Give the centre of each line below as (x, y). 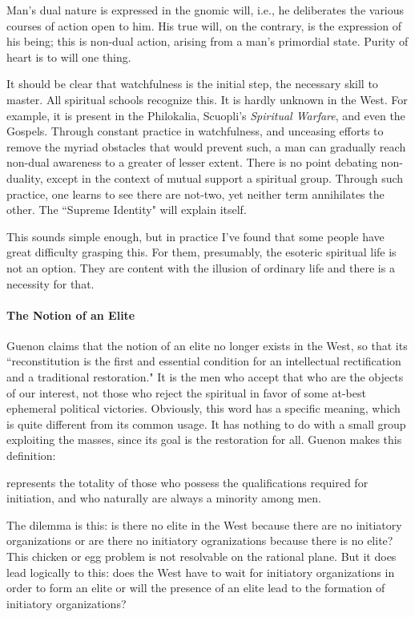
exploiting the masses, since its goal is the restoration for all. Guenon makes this (204, 440)
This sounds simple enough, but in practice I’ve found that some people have (195, 236)
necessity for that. (50, 283)
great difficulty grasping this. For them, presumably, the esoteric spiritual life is (201, 252)
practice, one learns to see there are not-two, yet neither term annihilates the (195, 194)
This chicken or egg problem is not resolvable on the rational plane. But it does (201, 557)
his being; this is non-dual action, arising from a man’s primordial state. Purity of (207, 41)
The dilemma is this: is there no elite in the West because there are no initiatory (204, 524)
